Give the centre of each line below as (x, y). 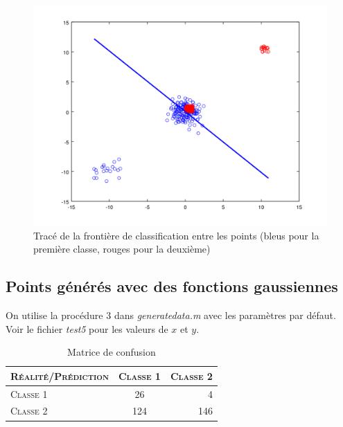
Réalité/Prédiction (60, 375)
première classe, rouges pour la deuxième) (122, 249)
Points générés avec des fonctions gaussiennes (172, 286)
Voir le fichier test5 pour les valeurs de (87, 328)
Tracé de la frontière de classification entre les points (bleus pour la (176, 235)
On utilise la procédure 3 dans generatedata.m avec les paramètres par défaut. (171, 315)
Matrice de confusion (112, 352)
